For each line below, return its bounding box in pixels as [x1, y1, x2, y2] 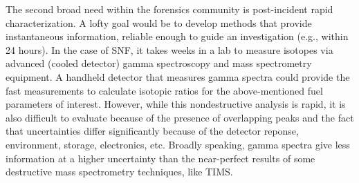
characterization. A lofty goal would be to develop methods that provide [6, 15, 312, 30]
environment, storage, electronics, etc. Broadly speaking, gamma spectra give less [6, 137, 350, 151]
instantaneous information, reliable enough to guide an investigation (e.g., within [6, 29, 349, 44]
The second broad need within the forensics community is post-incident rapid [6, 2, 333, 16]
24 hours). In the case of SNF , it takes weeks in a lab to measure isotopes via [6, 42, 333, 57]
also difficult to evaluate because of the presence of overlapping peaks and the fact [6, 110, 354, 124]
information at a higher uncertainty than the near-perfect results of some [6, 151, 315, 165]
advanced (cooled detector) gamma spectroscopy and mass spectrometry [6, 56, 312, 70]
